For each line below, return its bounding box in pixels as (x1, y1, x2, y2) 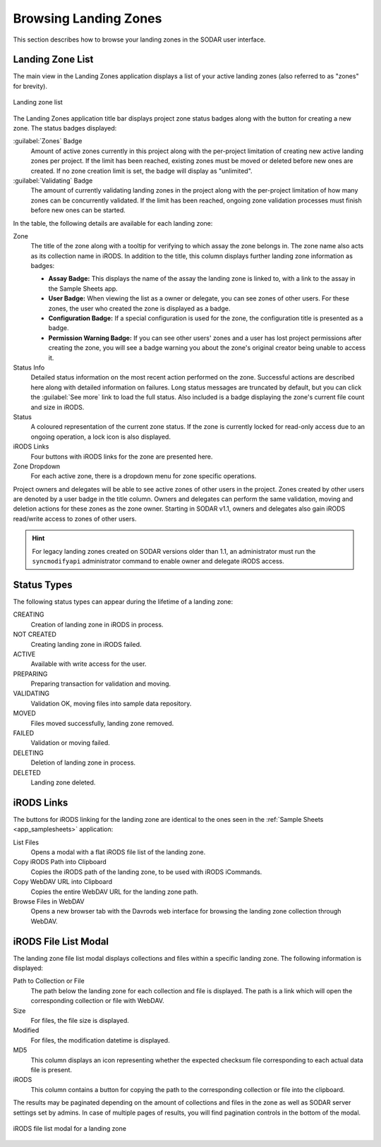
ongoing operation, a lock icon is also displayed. (30, 432, 171, 441)
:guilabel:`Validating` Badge (13, 176, 93, 185)
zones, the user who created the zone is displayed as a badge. (48, 304, 231, 312)
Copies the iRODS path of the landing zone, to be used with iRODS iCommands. (30, 868, 262, 876)
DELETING (13, 748, 44, 757)
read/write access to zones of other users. (13, 514, 137, 523)
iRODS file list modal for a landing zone (13, 1124, 127, 1132)
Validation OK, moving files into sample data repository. (30, 699, 192, 708)
